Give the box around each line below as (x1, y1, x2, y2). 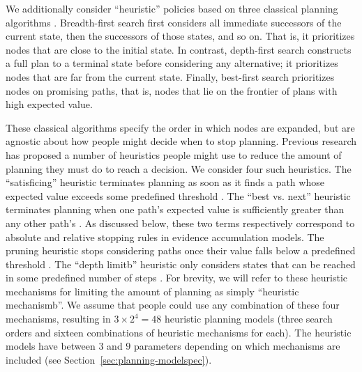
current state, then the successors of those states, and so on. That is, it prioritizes (6, 29, 355, 43)
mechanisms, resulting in (6, 311, 111, 326)
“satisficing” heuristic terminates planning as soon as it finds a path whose (6, 175, 324, 189)
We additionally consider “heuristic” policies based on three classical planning (6, 1, 338, 15)
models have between (6, 339, 96, 353)
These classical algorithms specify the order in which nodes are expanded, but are (6, 120, 355, 134)
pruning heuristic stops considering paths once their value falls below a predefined (6, 243, 356, 258)
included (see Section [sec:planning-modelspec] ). (6, 352, 212, 366)
